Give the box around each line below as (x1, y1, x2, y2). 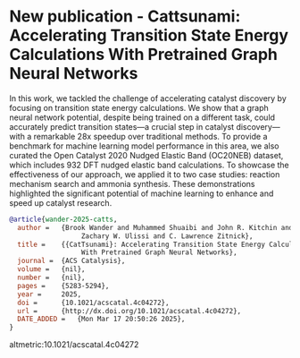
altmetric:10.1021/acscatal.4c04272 (9, 339, 139, 350)
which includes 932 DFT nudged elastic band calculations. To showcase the (9, 159, 290, 170)
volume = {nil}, (17, 265, 87, 274)
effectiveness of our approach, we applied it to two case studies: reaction (9, 168, 280, 180)
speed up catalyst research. (9, 197, 112, 208)
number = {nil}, (17, 273, 87, 283)
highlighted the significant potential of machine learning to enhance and (9, 188, 274, 199)
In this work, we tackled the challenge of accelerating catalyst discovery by (9, 92, 287, 104)
